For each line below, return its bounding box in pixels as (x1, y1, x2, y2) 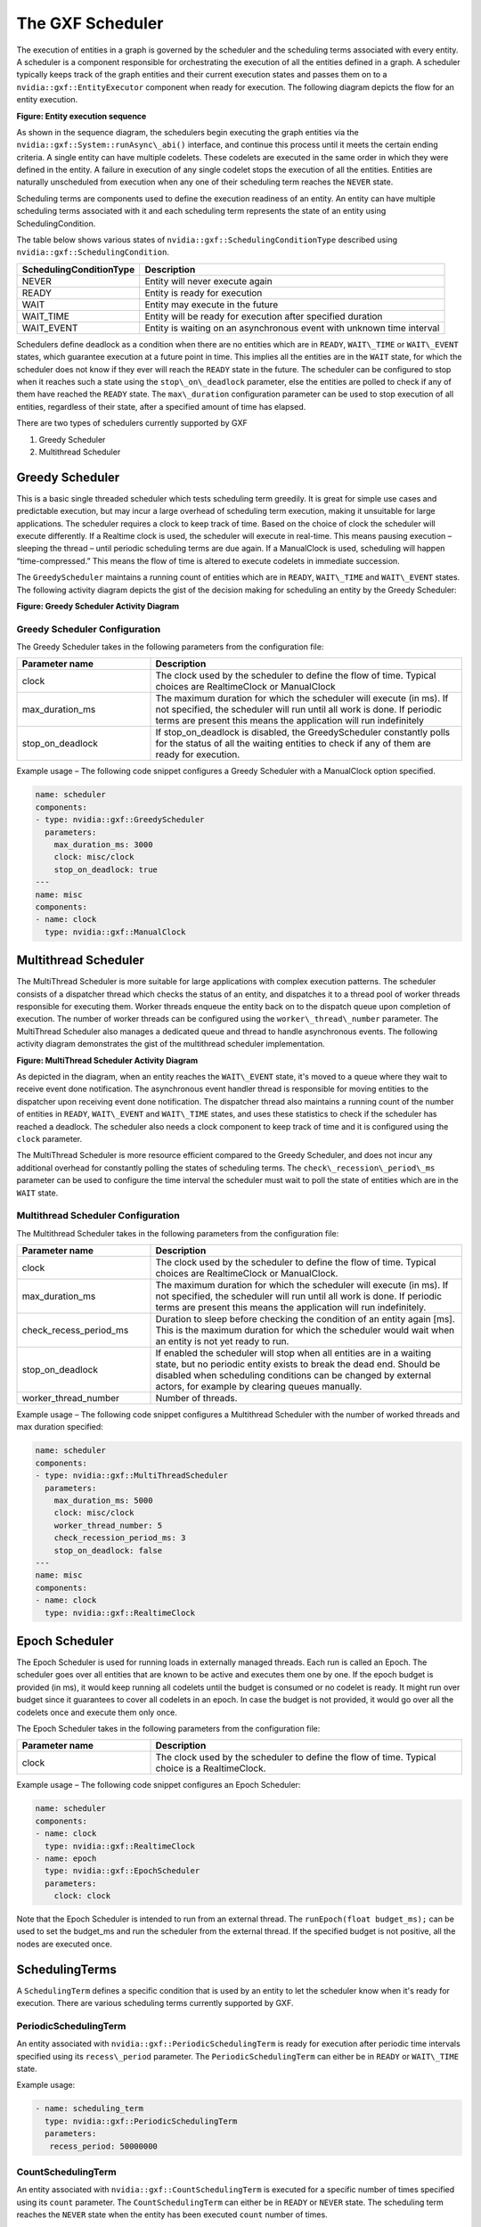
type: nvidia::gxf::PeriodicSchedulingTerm (45, 2116, 238, 2126)
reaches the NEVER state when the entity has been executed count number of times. (16, 2209, 329, 2220)
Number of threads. (155, 1392, 238, 1405)
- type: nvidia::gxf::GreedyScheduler (35, 815, 205, 825)
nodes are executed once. (16, 1938, 113, 1949)
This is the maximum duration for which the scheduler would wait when (155, 1324, 454, 1336)
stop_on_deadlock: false (53, 1546, 163, 1555)
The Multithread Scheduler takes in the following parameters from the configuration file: (16, 1228, 339, 1238)
